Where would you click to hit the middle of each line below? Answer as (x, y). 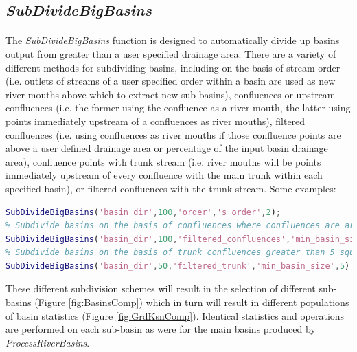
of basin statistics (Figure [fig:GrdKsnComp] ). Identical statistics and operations (175, 315)
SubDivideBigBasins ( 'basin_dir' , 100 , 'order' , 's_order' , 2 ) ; (143, 212)
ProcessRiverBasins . (48, 342)
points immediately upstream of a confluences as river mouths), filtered (156, 121)
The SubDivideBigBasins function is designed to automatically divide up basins (173, 40)
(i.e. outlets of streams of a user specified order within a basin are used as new (171, 81)
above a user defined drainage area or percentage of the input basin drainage (167, 148)
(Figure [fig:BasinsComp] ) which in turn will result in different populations (192, 302)
